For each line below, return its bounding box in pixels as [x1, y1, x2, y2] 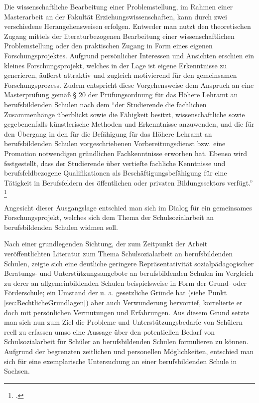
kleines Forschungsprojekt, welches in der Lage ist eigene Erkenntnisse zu [4, 60, 227, 70]
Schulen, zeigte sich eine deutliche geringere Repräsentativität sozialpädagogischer [4, 258, 254, 268]
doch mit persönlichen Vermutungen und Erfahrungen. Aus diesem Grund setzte [4, 307, 250, 317]
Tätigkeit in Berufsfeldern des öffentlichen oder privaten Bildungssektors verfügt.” [4, 177, 253, 188]
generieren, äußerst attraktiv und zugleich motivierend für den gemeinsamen [4, 70, 237, 80]
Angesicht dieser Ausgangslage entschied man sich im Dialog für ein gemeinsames [4, 202, 252, 212]
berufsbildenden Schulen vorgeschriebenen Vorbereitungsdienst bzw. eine [4, 138, 226, 149]
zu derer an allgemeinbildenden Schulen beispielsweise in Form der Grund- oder [4, 277, 247, 288]
